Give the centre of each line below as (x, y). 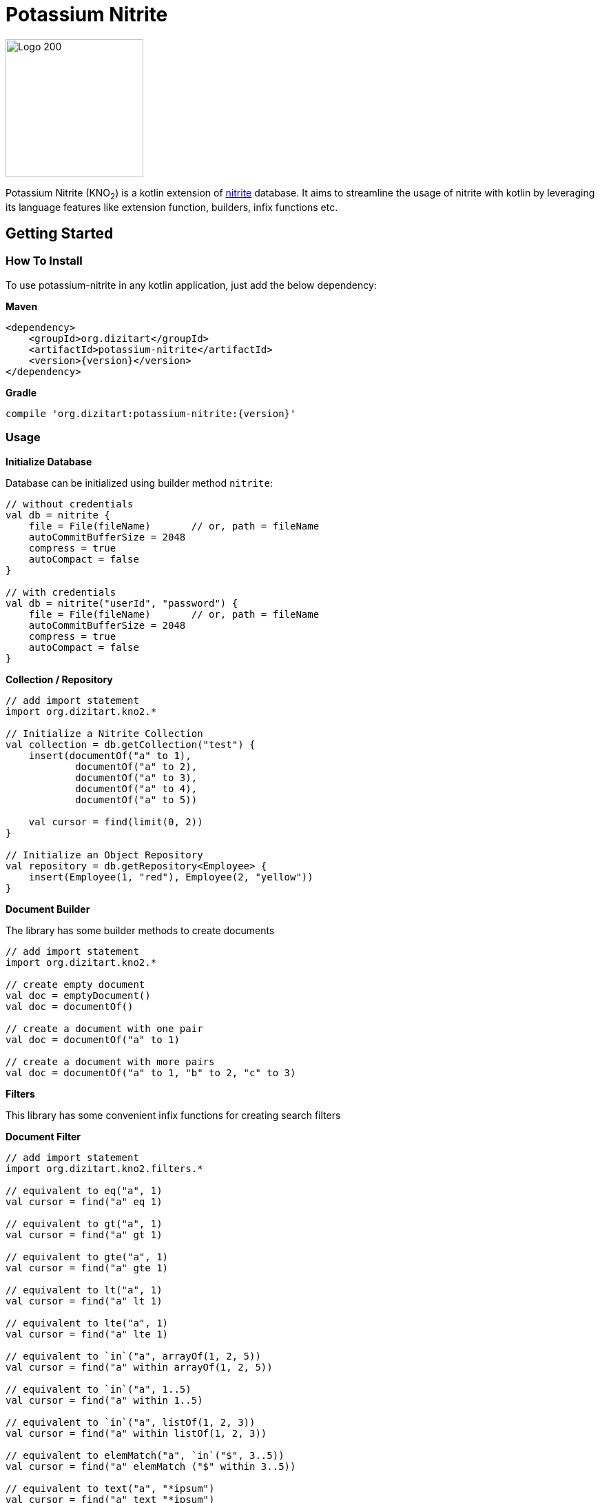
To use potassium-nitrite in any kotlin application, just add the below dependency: (191, 285)
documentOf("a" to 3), (136, 777)
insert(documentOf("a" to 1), (110, 755)
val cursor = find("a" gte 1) (87, 1268)
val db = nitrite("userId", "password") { (122, 603)
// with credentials (61, 592)
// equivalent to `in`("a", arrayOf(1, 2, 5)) (133, 1356)
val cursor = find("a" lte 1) (87, 1334)
